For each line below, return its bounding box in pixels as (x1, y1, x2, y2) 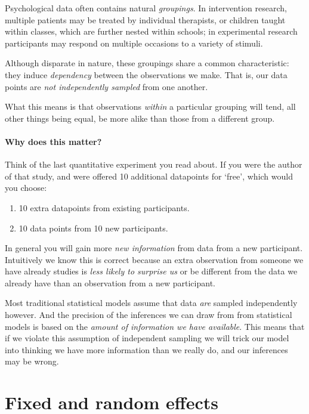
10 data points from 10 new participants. (18, 221, 168, 234)
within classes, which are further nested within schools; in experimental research (5, 25, 298, 38)
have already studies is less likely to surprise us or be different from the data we (5, 265, 298, 277)
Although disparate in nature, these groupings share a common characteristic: (5, 57, 289, 69)
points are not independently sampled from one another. (5, 80, 208, 92)
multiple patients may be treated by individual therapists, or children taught (5, 13, 286, 26)
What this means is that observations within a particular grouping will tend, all (5, 100, 296, 113)
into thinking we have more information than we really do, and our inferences (5, 343, 288, 356)
